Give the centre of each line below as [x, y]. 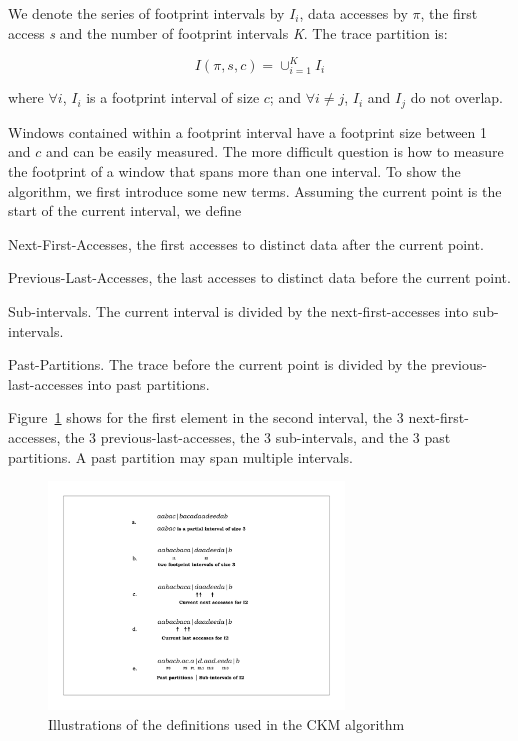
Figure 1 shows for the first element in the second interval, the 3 [206, 417]
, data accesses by [353, 13]
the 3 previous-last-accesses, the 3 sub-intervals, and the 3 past [257, 437]
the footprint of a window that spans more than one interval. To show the [234, 171]
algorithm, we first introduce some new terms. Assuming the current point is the [255, 190]
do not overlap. [456, 97]
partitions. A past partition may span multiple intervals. [181, 456]
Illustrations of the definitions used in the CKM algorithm [226, 724]
